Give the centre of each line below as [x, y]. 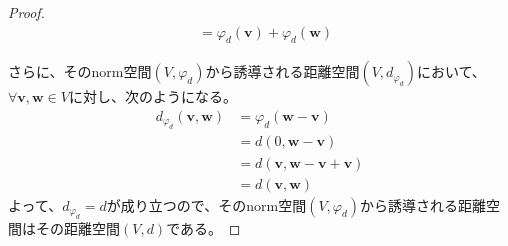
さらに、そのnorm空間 [80, 71]
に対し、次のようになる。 [152, 96]
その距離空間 [77, 227]
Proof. [26, 12]
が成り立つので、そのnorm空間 [206, 204]
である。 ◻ [203, 227]
